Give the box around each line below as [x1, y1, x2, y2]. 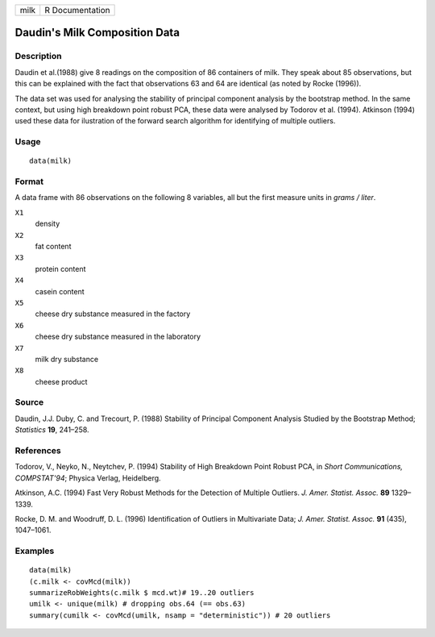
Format [14, 176, 44, 187]
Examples [14, 545, 55, 556]
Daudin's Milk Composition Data [14, 26, 180, 40]
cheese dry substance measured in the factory [35, 309, 191, 318]
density [35, 219, 60, 229]
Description [14, 51, 62, 62]
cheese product [35, 377, 88, 386]
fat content [35, 241, 72, 251]
